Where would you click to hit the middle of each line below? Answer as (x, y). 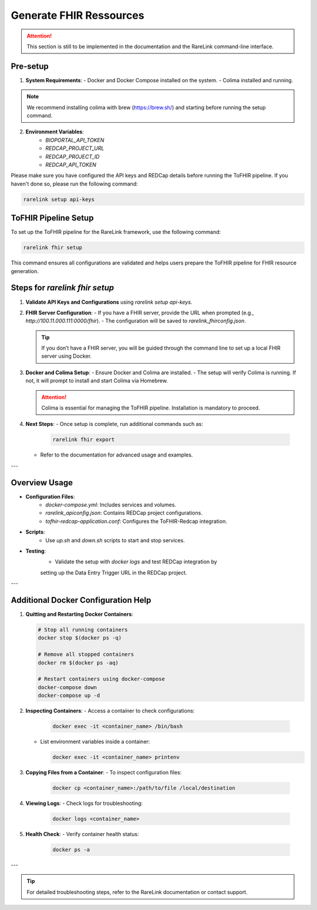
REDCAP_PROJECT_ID (72, 156)
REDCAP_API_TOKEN (71, 164)
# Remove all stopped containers (86, 654)
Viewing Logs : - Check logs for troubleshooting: (84, 803)
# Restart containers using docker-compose (102, 679)
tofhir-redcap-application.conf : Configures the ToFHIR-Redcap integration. (136, 521)
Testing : (36, 551)
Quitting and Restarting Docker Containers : (79, 614)
